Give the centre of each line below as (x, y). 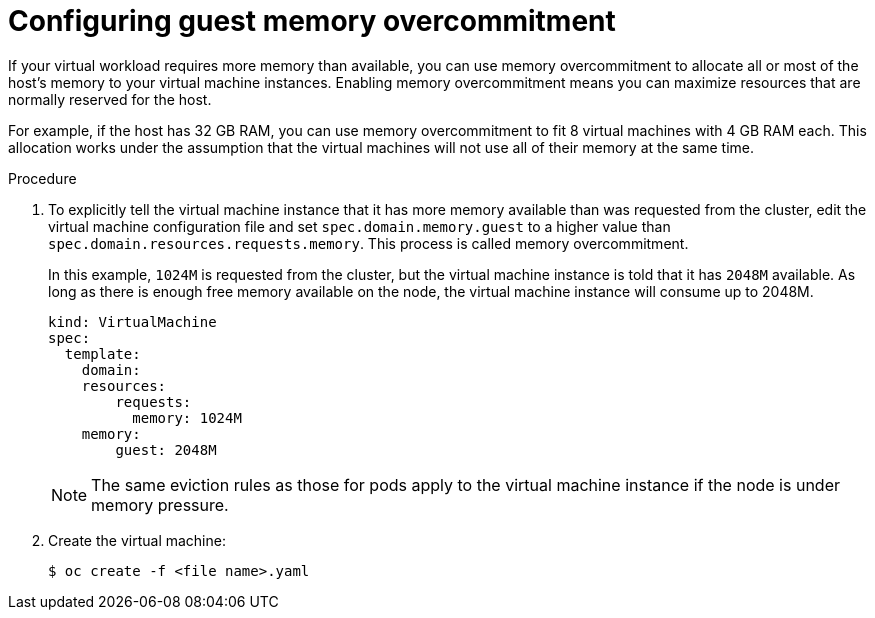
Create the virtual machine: (137, 540)
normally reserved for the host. (110, 99)
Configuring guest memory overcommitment (312, 21)
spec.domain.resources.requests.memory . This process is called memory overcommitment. (368, 243)
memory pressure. (160, 504)
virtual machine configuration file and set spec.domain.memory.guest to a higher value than (359, 226)
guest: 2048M (166, 449)
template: (102, 353)
